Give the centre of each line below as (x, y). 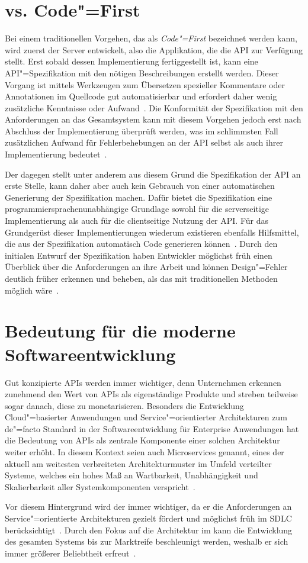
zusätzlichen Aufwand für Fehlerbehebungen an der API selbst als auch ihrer (144, 142)
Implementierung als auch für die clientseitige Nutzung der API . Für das (137, 221)
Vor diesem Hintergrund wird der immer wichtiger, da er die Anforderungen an (148, 506)
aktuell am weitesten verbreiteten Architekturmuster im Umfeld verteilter (138, 463)
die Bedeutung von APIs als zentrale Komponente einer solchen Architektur (142, 440)
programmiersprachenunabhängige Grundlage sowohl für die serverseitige (137, 209)
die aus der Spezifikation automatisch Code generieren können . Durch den (141, 244)
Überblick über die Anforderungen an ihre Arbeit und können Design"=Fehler (146, 267)
